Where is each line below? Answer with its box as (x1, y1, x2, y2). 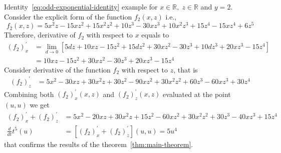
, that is (173, 64, 198, 74)
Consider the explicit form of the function (4, 11, 132, 21)
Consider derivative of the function (4, 64, 111, 74)
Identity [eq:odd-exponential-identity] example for (4, 1, 158, 11)
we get (30, 99, 50, 109)
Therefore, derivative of (4, 29, 76, 40)
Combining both (4, 88, 54, 99)
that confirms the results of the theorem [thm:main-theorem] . (4, 138, 193, 149)
